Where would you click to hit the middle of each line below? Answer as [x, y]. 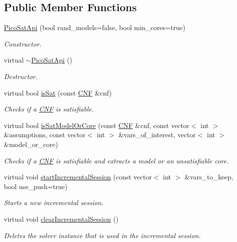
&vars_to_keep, [209, 177]
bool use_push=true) [36, 186]
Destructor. [21, 76]
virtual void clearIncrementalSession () [61, 218]
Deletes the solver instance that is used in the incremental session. [102, 235]
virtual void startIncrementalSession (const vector [78, 177]
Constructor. [23, 43]
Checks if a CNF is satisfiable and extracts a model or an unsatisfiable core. [116, 160]
